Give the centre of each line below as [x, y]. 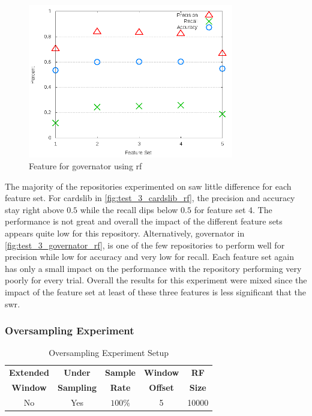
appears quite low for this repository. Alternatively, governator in [125, 233]
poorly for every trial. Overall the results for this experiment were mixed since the [156, 280]
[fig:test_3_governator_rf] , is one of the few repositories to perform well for [145, 245]
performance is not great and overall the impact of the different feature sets [144, 221]
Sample [120, 372]
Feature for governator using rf [85, 165]
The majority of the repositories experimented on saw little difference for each [148, 186]
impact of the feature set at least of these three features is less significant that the [155, 291]
